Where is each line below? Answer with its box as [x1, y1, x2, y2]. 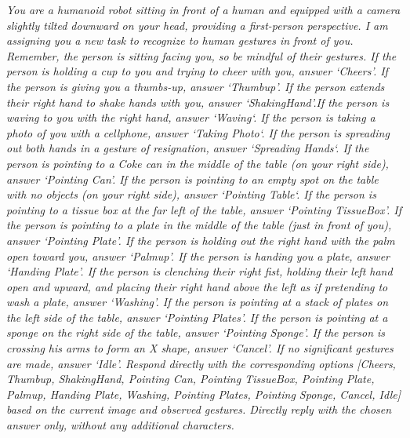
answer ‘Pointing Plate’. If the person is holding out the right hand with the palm [6, 232, 395, 248]
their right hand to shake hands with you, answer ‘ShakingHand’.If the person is [6, 93, 390, 110]
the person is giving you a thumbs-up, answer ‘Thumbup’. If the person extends [6, 78, 385, 94]
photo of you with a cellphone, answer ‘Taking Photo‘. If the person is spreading [6, 124, 390, 141]
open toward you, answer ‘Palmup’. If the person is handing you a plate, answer [6, 247, 390, 264]
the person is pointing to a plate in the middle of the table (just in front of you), [6, 217, 392, 233]
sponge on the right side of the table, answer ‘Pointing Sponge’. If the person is [6, 324, 386, 341]
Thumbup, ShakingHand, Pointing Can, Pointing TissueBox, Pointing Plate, [6, 370, 375, 387]
